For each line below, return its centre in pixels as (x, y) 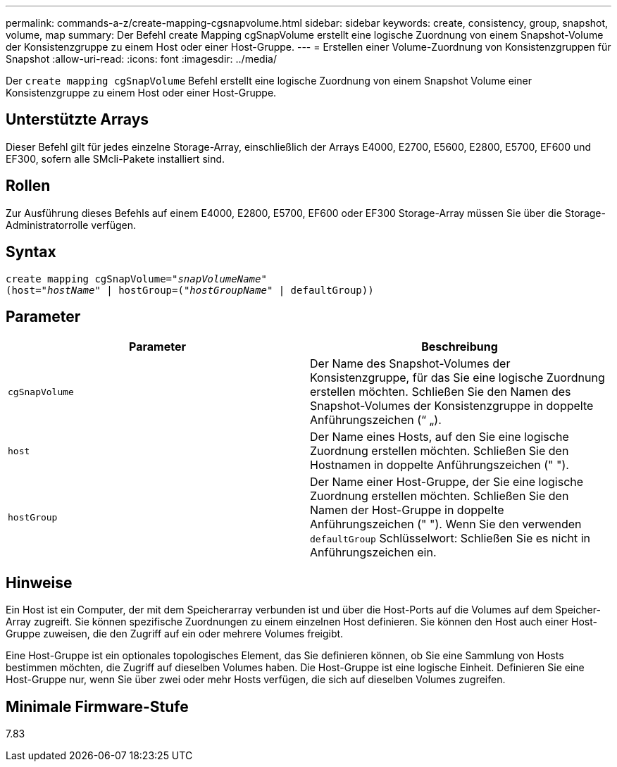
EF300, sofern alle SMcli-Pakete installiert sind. (116, 158)
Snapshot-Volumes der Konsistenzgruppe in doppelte (452, 406)
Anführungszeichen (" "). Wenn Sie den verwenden (446, 524)
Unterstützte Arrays (77, 120)
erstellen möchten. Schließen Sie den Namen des (441, 392)
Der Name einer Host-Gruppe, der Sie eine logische (447, 482)
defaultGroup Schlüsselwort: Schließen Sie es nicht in (450, 538)
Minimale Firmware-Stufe (97, 706)
